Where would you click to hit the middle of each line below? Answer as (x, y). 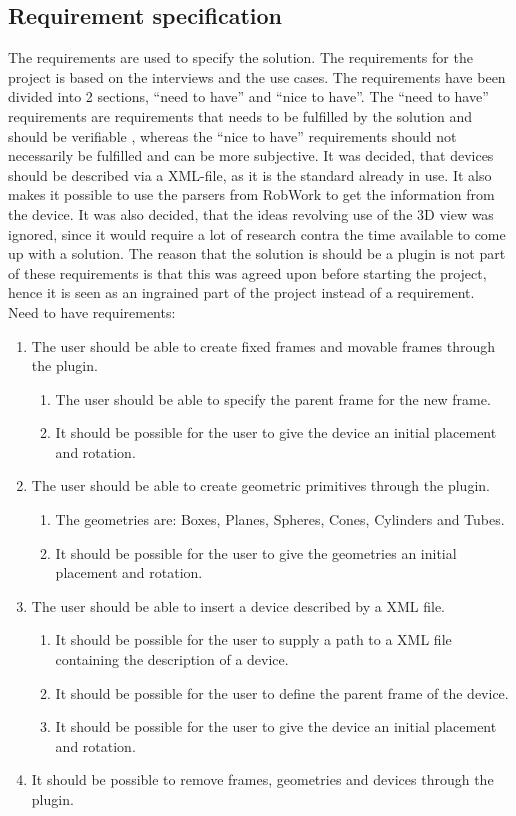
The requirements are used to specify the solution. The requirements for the (240, 57)
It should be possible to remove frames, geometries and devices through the (262, 779)
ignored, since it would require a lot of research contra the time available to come (257, 233)
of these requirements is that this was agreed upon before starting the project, (247, 272)
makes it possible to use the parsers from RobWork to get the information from (251, 194)
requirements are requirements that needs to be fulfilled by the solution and (240, 115)
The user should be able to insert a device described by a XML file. (238, 605)
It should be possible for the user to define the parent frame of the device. (282, 692)
